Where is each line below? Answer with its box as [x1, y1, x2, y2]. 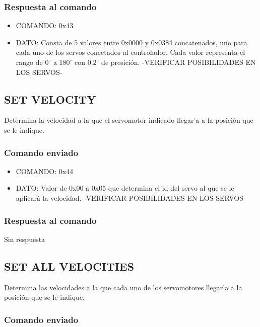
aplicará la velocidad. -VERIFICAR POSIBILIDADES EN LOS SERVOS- [16, 192, 246, 203]
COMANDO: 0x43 [16, 20, 74, 31]
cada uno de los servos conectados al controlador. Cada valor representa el [16, 47, 245, 57]
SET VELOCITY [4, 91, 96, 107]
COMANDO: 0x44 [16, 166, 74, 176]
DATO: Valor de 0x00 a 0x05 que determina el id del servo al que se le [16, 183, 234, 193]
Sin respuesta [4, 233, 45, 244]
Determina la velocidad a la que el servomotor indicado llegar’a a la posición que [4, 115, 253, 125]
